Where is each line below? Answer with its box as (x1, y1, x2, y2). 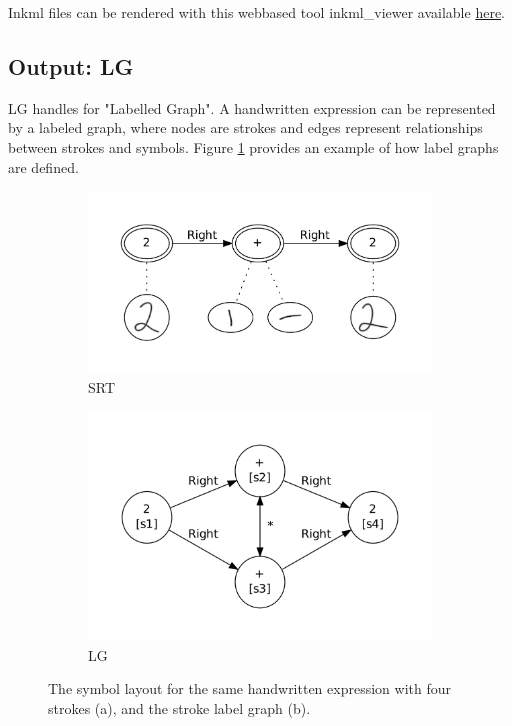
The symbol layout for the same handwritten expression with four (48, 678, 451, 699)
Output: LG (8, 50, 134, 81)
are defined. (8, 156, 79, 177)
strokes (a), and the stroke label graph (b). (48, 697, 311, 718)
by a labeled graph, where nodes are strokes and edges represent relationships (8, 117, 483, 138)
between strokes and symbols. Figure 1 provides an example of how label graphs (8, 136, 499, 157)
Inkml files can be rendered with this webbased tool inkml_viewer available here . (8, 2, 506, 22)
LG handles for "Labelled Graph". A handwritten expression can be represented (8, 97, 496, 118)
